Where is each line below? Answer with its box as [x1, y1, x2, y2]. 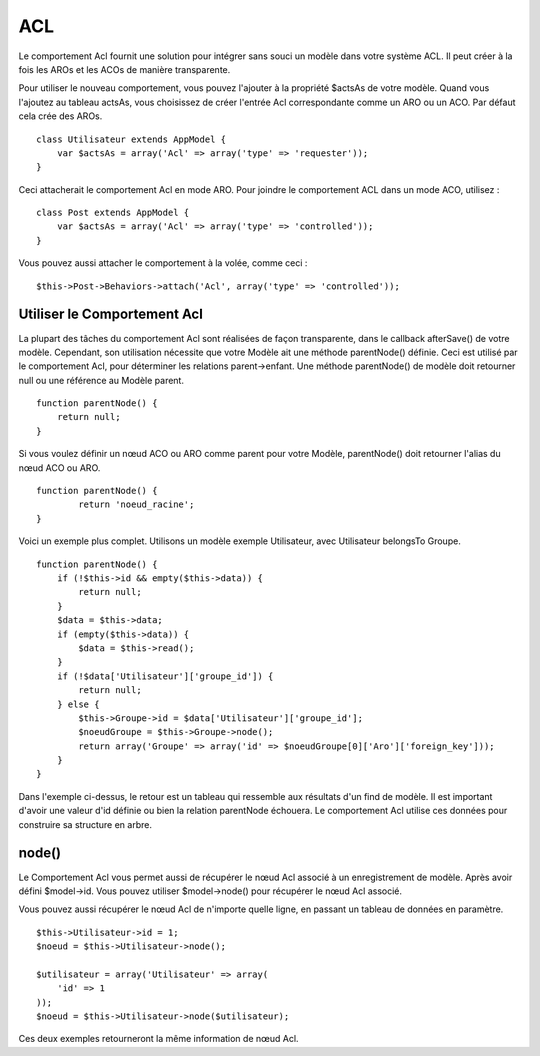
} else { [56, 698, 100, 710]
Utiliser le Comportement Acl [18, 306, 204, 323]
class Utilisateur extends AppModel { [36, 133, 227, 145]
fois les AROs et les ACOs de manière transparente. [18, 63, 231, 75]
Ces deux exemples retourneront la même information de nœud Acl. [18, 1033, 299, 1045]
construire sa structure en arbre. [18, 818, 152, 830]
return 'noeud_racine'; [78, 499, 195, 510]
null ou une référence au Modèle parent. [18, 374, 185, 386]
